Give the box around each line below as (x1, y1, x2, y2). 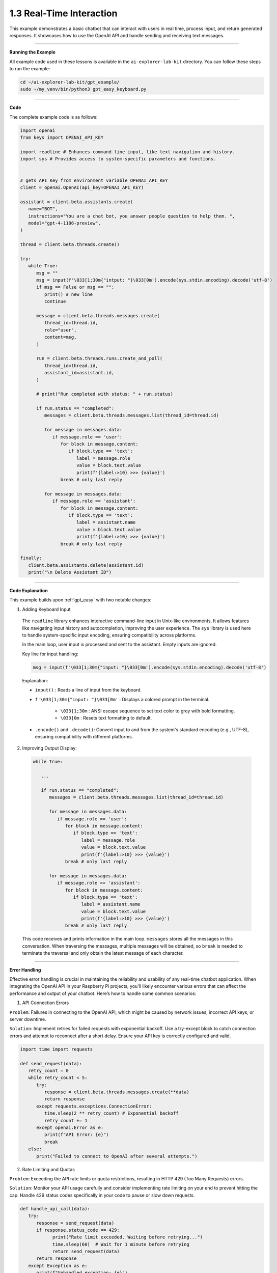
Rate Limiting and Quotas (22, 1166, 75, 1172)
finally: (20, 555, 42, 561)
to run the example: (9, 66, 50, 72)
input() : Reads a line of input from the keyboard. (35, 687, 142, 693)
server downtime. (9, 1016, 46, 1022)
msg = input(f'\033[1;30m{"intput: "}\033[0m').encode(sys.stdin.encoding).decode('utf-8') (36, 278, 272, 283)
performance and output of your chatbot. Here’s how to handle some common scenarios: (9, 990, 197, 997)
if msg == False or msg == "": (36, 284, 115, 290)
